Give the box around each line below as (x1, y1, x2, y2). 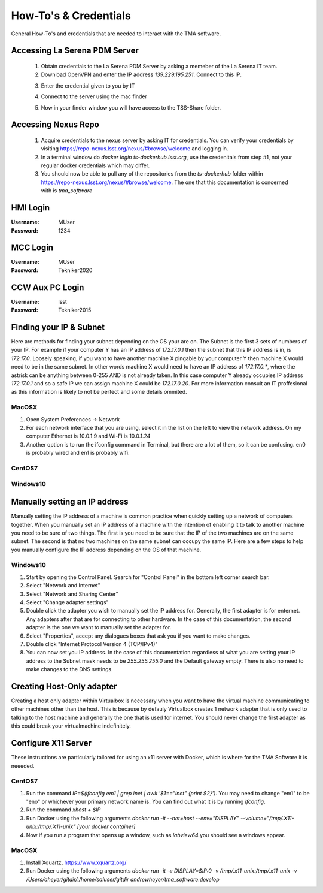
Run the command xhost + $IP (26, 806, 101, 813)
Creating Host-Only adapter (11, 681, 117, 692)
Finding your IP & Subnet (11, 322, 105, 332)
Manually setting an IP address (11, 497, 129, 507)
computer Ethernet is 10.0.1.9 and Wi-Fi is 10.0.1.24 (26, 432, 151, 440)
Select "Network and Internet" (26, 582, 101, 589)
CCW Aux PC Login (11, 282, 84, 292)
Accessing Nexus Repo (11, 120, 100, 130)
